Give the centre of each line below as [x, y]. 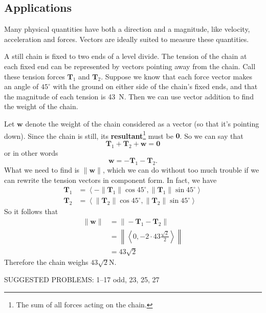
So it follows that [31, 211]
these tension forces [35, 76]
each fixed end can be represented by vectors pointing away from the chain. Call [130, 66]
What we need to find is [42, 169]
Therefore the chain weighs [46, 262]
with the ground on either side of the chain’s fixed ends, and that [155, 86]
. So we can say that [212, 135]
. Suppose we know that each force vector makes [176, 76]
